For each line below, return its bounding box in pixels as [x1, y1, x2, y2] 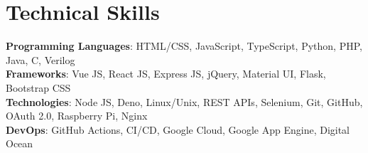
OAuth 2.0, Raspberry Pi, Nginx [6, 108, 148, 123]
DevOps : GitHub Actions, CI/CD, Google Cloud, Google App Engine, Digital [6, 122, 350, 137]
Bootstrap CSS [6, 80, 71, 95]
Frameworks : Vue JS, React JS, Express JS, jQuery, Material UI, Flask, [6, 66, 326, 81]
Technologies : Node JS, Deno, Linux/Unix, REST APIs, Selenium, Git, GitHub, [6, 94, 363, 109]
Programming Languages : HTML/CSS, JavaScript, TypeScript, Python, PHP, [6, 38, 362, 53]
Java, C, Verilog [6, 52, 75, 67]
